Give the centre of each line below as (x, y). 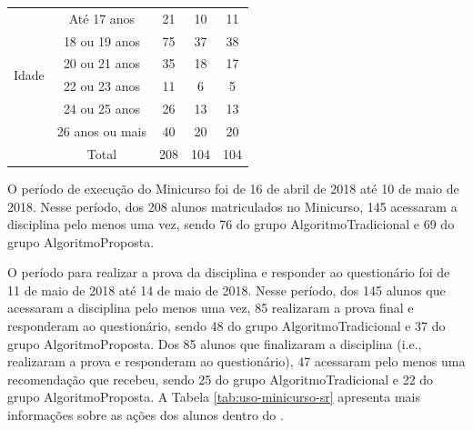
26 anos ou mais (101, 130)
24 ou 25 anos (101, 109)
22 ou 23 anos (101, 86)
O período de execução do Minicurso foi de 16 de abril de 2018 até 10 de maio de (233, 188)
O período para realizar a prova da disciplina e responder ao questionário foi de (229, 272)
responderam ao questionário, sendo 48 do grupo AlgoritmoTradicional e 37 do (226, 326)
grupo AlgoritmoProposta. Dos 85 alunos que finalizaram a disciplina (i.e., (215, 343)
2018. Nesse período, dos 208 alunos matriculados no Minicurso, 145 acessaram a (232, 206)
